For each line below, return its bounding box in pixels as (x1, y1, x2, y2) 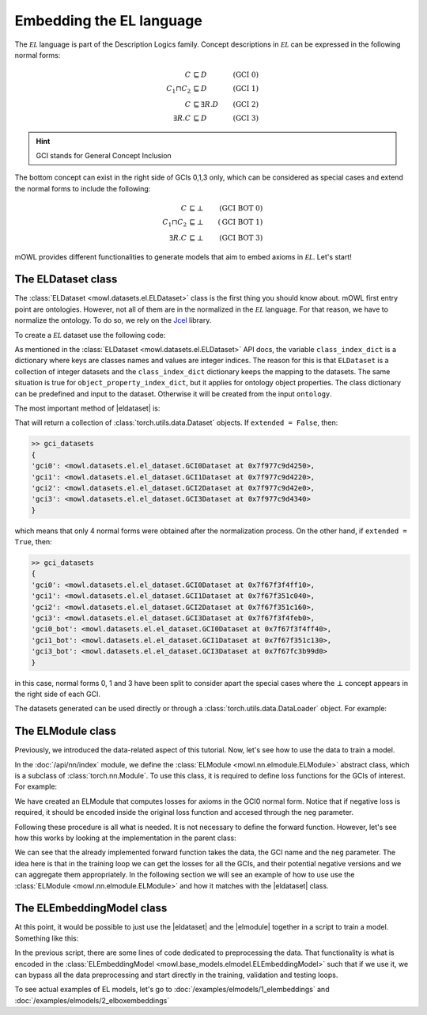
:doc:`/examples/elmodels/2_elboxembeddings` (14, 995, 170, 1005)
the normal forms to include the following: (14, 184, 151, 193)
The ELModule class (14, 725, 116, 738)
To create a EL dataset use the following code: (14, 330, 166, 339)
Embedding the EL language (14, 12, 203, 29)
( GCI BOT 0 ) (218, 204, 263, 213)
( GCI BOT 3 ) (218, 233, 263, 242)
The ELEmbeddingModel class (14, 902, 168, 915)
